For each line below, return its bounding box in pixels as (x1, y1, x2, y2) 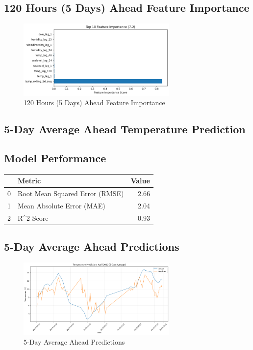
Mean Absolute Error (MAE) (18, 201, 105, 211)
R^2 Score (18, 212, 49, 223)
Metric (18, 175, 41, 186)
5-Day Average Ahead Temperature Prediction (4, 121, 246, 137)
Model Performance (4, 150, 106, 166)
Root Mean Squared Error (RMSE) (18, 188, 124, 199)
